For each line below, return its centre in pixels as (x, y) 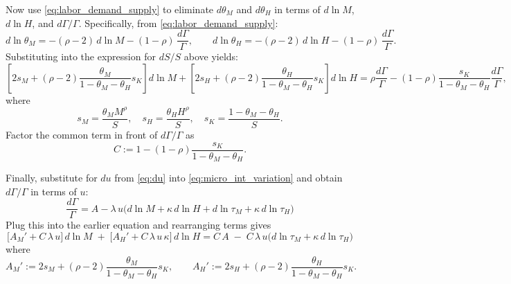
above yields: (211, 56)
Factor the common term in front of (82, 134)
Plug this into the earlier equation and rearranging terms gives (138, 225)
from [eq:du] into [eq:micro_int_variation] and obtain (228, 178)
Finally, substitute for (52, 178)
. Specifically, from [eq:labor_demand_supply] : (178, 23)
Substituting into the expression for (81, 56)
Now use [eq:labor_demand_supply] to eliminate (110, 9)
